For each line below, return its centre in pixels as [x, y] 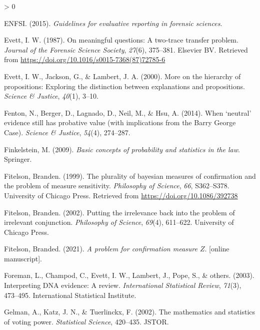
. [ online [217, 249]
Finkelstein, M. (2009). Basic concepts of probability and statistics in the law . [122, 149]
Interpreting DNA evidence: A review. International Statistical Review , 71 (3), [123, 285]
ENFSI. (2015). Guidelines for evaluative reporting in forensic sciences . [113, 23]
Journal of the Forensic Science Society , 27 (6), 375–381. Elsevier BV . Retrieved [126, 49]
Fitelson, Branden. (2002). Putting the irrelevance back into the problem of [119, 212]
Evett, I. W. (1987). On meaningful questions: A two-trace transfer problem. [121, 40]
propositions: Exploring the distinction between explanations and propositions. [124, 86]
